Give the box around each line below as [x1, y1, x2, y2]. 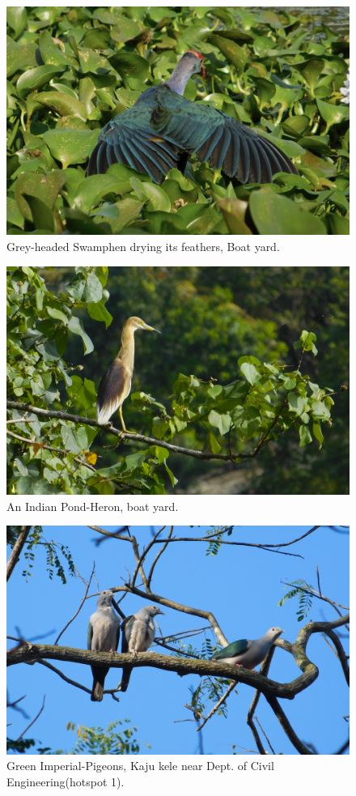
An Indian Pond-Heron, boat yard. [6, 497, 179, 514]
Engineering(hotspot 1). [6, 773, 125, 790]
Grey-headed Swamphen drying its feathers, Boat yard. [6, 237, 280, 254]
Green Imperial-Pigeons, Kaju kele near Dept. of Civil [6, 757, 274, 774]
